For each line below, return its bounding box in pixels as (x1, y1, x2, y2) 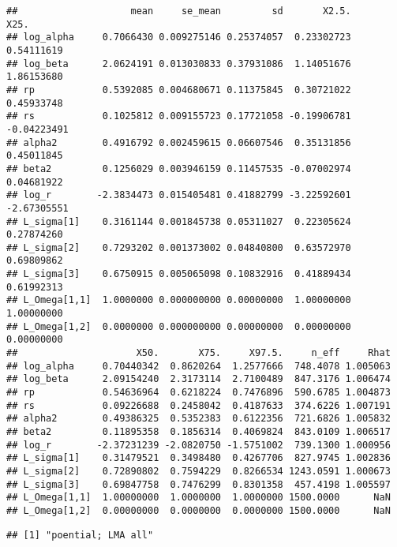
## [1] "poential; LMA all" (6, 529, 154, 541)
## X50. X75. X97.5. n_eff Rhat (6, 347, 391, 359)
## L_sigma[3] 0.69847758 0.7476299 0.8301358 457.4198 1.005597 (6, 478, 391, 490)
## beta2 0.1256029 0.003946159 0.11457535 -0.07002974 (6, 163, 351, 174)
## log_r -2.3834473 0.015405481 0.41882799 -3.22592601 (6, 189, 351, 201)
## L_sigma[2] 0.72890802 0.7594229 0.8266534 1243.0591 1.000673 (6, 465, 391, 477)
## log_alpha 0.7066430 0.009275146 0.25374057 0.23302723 (6, 32, 351, 43)
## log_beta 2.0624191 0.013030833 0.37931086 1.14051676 (6, 58, 351, 69)
